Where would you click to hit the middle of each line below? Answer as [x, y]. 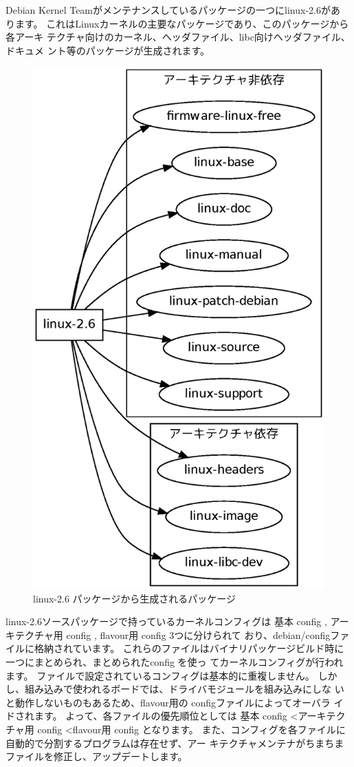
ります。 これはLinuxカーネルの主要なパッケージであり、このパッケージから [177, 23]
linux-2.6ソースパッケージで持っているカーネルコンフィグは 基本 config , [166, 621]
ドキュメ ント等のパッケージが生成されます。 [108, 50]
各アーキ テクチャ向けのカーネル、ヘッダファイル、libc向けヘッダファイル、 [178, 37]
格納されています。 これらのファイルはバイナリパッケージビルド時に [189, 648]
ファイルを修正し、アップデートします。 [97, 756]
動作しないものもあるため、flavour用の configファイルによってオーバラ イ [179, 702]
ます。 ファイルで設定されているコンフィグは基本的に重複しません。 [160, 675]
